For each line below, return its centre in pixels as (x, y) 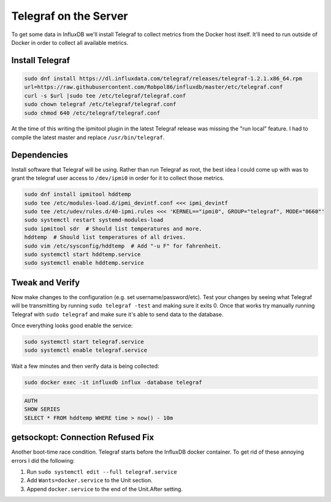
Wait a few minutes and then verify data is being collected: (85, 366)
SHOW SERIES (42, 409)
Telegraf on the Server (70, 16)
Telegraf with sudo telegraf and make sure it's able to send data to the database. (117, 314)
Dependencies (40, 155)
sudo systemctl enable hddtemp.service (84, 263)
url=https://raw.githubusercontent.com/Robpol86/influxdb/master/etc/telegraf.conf (154, 87)
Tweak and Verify (46, 282)
